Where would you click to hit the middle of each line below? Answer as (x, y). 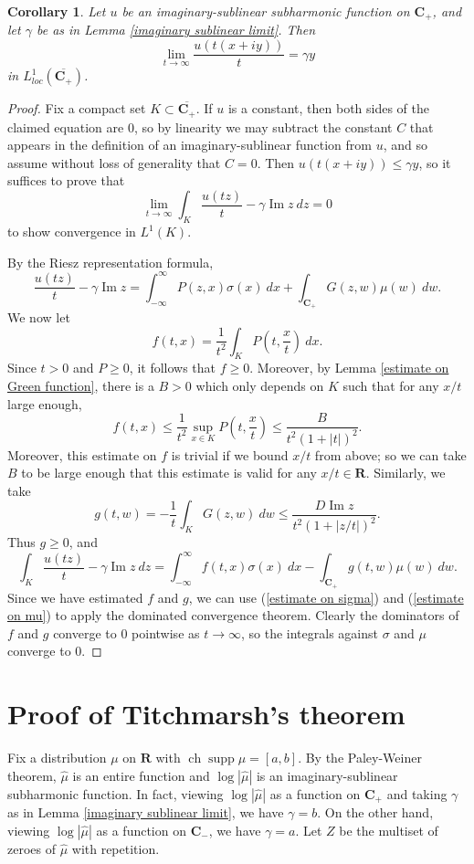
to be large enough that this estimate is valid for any (169, 473)
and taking (417, 793)
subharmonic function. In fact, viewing (116, 793)
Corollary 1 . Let (57, 11)
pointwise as (166, 632)
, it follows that (173, 368)
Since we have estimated (75, 597)
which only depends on (260, 386)
